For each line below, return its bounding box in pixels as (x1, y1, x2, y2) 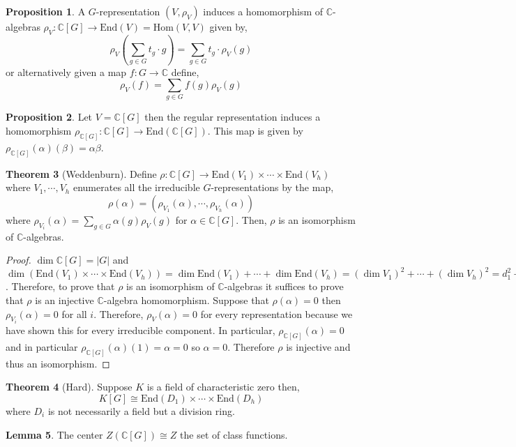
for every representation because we (200, 306, 353, 321)
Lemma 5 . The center (6, 427, 103, 441)
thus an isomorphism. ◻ (6, 356, 110, 370)
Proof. (6, 252, 31, 267)
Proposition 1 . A (6, 4, 86, 18)
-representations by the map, (211, 180, 334, 195)
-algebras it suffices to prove (224, 279, 344, 294)
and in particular (6, 339, 78, 354)
